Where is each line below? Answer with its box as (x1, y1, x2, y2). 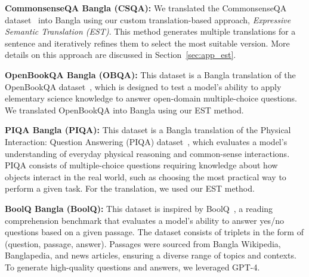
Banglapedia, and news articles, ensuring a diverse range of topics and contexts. (5, 249, 296, 261)
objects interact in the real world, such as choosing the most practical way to (5, 170, 286, 183)
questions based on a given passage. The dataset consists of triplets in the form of (5, 226, 304, 238)
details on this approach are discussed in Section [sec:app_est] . (5, 48, 236, 61)
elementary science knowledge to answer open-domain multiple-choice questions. (5, 92, 297, 104)
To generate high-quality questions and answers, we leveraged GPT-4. (5, 260, 260, 273)
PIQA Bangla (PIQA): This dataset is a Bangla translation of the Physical (5, 124, 291, 136)
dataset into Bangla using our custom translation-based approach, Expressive (5, 13, 291, 26)
